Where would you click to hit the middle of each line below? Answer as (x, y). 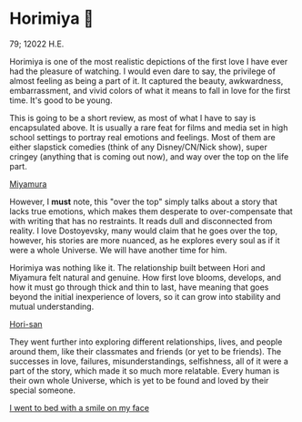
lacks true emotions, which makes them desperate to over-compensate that (151, 211)
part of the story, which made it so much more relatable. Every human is (145, 371)
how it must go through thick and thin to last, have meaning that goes (139, 287)
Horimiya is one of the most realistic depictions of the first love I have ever (149, 61)
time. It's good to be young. (61, 100)
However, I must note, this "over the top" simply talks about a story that (143, 201)
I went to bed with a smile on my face (80, 407)
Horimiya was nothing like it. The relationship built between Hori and (137, 267)
